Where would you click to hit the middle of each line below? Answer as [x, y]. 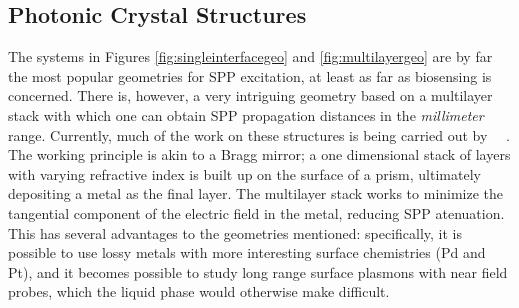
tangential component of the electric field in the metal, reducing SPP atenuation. [256, 212]
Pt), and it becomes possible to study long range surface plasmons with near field [258, 271]
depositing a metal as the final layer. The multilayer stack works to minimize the [256, 193]
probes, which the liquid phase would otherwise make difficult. [199, 291]
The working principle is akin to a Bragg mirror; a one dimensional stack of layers [259, 154]
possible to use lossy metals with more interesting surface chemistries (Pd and [247, 252]
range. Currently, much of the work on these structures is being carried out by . [259, 134]
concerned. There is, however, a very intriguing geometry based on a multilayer [250, 95]
